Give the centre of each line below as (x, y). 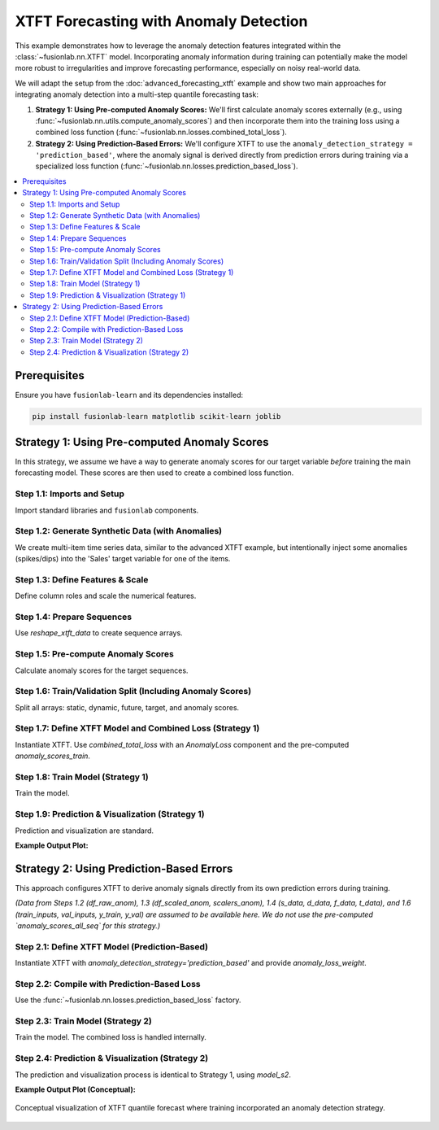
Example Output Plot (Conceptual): (75, 1089)
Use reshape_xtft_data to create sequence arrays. (99, 633)
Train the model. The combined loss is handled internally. (111, 1037)
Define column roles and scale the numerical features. (106, 596)
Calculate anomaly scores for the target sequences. (102, 670)
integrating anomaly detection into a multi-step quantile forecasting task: (137, 94)
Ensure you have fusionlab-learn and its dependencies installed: (129, 395)
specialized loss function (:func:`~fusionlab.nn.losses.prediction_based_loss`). (167, 166)
